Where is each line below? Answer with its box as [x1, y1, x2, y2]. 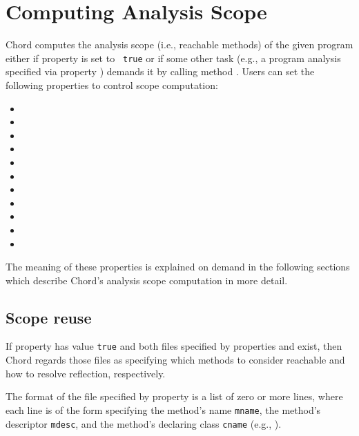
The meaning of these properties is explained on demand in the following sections [6, 259, 350, 274]
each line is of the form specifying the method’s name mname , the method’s [6, 402, 321, 417]
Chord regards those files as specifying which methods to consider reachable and [6, 353, 345, 367]
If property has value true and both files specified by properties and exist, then [6, 339, 342, 353]
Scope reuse [6, 306, 92, 328]
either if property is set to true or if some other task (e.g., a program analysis [6, 50, 341, 65]
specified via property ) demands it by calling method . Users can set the [6, 64, 315, 79]
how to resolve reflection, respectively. [6, 366, 166, 380]
